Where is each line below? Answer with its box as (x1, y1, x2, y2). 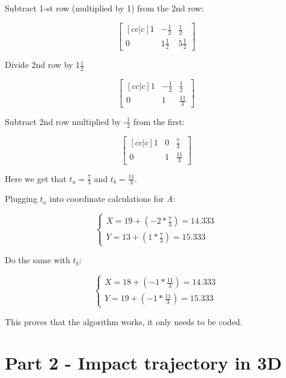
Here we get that (5, 172, 67, 184)
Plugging (5, 192, 37, 205)
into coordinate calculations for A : (49, 192, 175, 205)
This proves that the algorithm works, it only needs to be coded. (5, 315, 243, 328)
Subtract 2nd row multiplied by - (5, 115, 127, 127)
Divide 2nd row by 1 (5, 58, 81, 71)
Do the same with (5, 254, 70, 266)
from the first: (133, 115, 185, 127)
